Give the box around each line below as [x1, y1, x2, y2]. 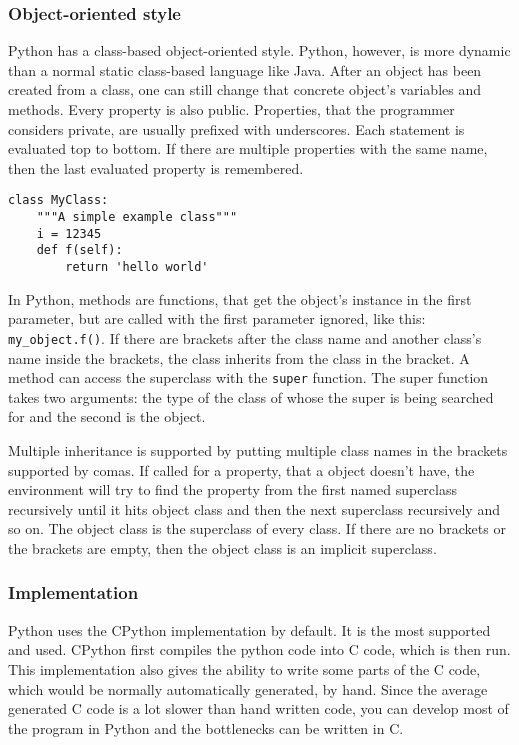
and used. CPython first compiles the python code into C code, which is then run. [8, 639, 511, 660]
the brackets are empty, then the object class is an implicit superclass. [8, 537, 437, 558]
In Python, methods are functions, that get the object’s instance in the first [8, 288, 472, 309]
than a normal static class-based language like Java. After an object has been [8, 59, 482, 80]
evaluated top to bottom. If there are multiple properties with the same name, [8, 138, 488, 159]
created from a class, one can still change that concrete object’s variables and [8, 79, 481, 100]
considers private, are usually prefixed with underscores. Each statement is [8, 118, 465, 139]
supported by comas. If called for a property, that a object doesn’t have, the [8, 459, 475, 480]
